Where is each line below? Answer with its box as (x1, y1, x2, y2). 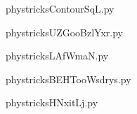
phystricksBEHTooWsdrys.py (6, 71, 131, 86)
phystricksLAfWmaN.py (6, 48, 109, 63)
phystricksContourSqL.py (6, 1, 115, 15)
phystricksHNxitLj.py (6, 95, 98, 110)
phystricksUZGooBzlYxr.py (6, 24, 123, 39)
